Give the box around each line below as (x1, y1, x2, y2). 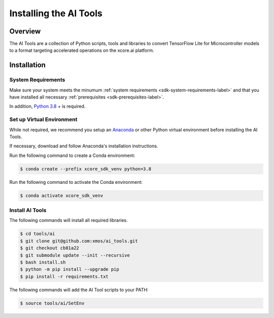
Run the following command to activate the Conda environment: (9, 179, 143, 185)
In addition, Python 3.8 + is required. (9, 103, 86, 109)
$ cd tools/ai (20, 231, 55, 237)
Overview (9, 27, 41, 36)
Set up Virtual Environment (9, 116, 78, 123)
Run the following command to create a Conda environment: (9, 152, 135, 158)
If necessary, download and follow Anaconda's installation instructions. (9, 143, 158, 149)
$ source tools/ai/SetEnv (20, 300, 85, 306)
